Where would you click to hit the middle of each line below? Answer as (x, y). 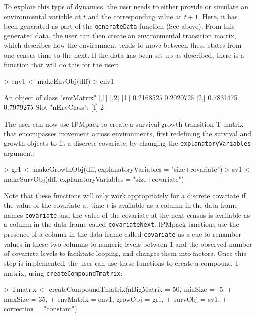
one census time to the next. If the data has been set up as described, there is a (124, 55)
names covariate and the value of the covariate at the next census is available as (127, 214)
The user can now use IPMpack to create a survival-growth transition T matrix (124, 124)
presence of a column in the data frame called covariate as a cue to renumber (123, 234)
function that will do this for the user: (61, 64)
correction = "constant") (41, 308)
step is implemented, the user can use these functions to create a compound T (122, 263)
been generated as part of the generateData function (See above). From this (119, 26)
